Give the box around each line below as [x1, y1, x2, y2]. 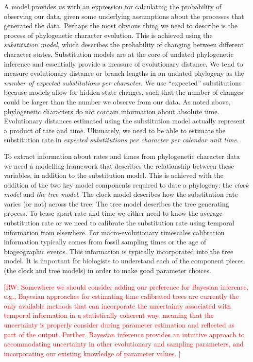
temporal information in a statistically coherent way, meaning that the [4, 310, 214, 320]
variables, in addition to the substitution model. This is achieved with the [4, 170, 223, 180]
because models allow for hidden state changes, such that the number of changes [4, 87, 243, 97]
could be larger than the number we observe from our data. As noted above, [4, 96, 231, 106]
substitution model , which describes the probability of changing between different [4, 39, 244, 50]
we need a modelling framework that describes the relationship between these [4, 160, 234, 171]
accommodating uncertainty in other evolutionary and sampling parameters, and [4, 339, 244, 349]
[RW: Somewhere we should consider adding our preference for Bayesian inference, [4, 281, 249, 292]
